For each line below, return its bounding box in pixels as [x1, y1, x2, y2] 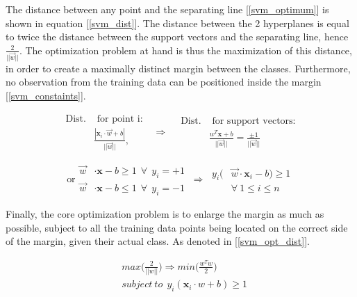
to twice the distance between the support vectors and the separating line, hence [6, 29, 349, 44]
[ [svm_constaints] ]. [6, 88, 86, 102]
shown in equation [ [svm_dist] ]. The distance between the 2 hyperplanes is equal [6, 15, 349, 30]
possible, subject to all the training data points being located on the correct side [6, 220, 348, 234]
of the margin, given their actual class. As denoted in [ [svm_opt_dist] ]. [6, 234, 310, 248]
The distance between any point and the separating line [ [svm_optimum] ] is [6, 2, 329, 16]
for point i [97, 113, 140, 124]
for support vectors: [212, 116, 296, 127]
